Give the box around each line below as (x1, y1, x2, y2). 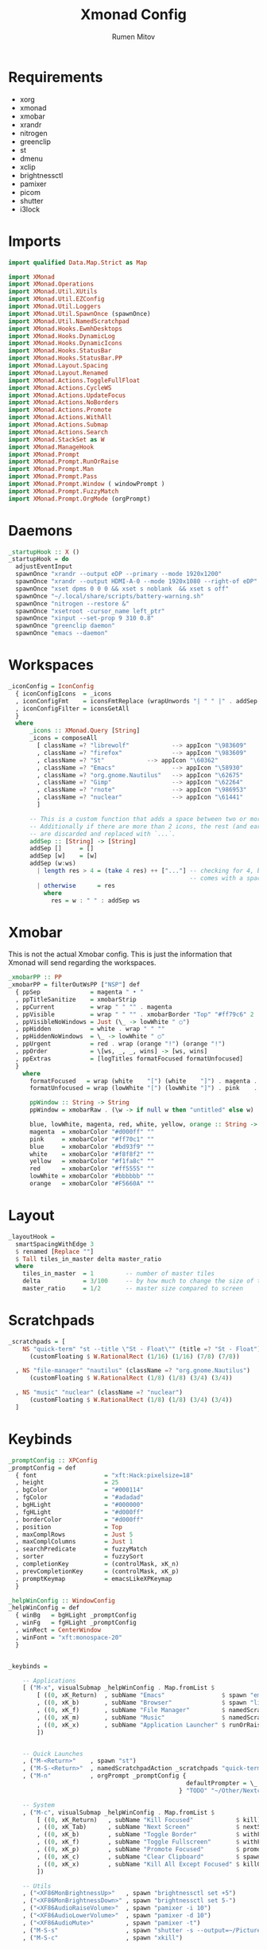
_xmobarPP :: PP (8, 973, 62, 982)
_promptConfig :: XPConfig (8, 1456, 98, 1465)
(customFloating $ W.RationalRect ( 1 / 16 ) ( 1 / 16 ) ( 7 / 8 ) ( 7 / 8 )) (29, 1353, 240, 1360)
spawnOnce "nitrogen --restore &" (15, 599, 130, 608)
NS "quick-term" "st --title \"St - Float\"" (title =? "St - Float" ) (22, 1345, 261, 1353)
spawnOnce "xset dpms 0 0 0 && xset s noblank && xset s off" (15, 585, 229, 593)
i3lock (19, 204, 41, 214)
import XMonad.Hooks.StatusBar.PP (8, 354, 123, 363)
